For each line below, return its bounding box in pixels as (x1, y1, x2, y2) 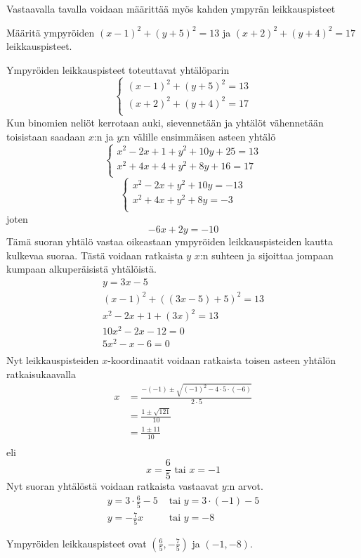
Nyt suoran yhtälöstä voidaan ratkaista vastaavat (6, 479, 219, 493)
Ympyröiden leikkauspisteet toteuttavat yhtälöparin (6, 62, 230, 77)
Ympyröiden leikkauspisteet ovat (6, 536, 147, 550)
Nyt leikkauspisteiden (6, 353, 99, 368)
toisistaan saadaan (6, 129, 86, 143)
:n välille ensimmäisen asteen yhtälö (122, 129, 276, 143)
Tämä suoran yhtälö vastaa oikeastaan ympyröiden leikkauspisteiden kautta (6, 234, 333, 249)
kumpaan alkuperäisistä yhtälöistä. (6, 261, 157, 276)
